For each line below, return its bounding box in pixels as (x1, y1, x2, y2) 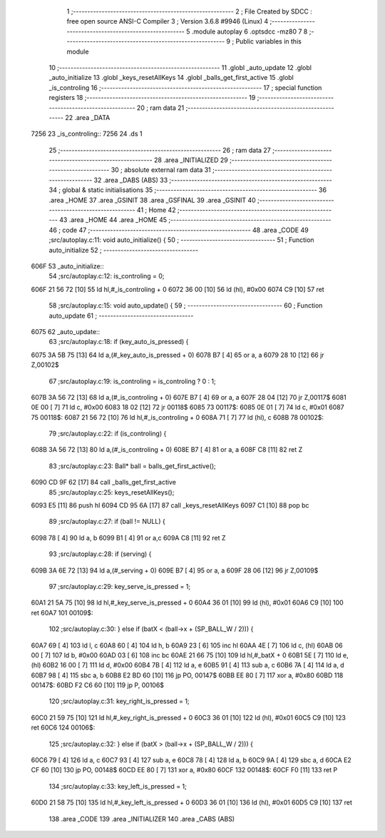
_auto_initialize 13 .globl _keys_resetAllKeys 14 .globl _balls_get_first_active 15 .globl (48, 74, 294, 82)
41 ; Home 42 (136, 206, 176, 214)
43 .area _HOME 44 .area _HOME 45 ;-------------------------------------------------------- (59, 216, 332, 224)
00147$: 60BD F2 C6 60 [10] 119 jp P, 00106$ (31, 681, 164, 690)
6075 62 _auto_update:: (31, 327, 101, 335)
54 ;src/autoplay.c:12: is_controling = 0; (48, 272, 165, 281)
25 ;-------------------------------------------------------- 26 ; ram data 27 (48, 146, 271, 154)
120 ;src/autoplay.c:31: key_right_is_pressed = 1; (48, 697, 190, 706)
